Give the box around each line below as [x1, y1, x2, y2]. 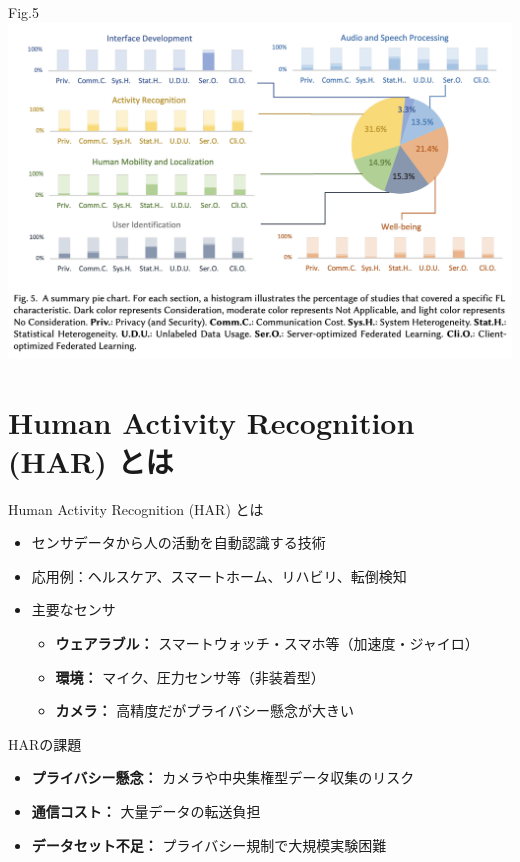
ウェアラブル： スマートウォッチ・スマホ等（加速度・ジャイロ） [55, 633, 479, 654]
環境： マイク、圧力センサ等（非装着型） [55, 666, 325, 687]
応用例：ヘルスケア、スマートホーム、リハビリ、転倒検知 [31, 565, 407, 586]
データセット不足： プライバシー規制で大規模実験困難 [31, 834, 387, 855]
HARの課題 [8, 733, 82, 754]
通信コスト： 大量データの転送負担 [31, 801, 261, 821]
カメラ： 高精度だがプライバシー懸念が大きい [55, 700, 354, 721]
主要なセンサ [31, 599, 116, 620]
